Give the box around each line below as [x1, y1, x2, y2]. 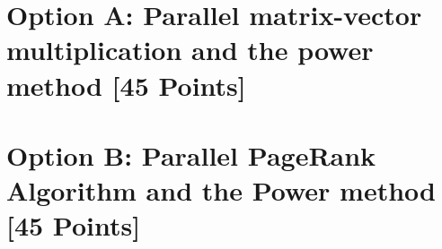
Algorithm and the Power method [6, 172, 436, 209]
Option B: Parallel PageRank [6, 136, 376, 173]
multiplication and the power [6, 31, 374, 68]
